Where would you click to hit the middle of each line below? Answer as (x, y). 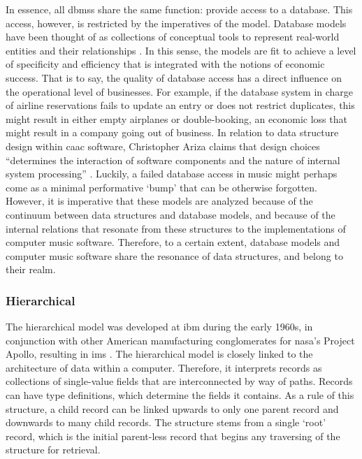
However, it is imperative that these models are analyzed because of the (159, 201)
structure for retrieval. (53, 450)
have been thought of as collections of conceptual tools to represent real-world (173, 37)
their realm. (31, 269)
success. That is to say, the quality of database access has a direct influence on (174, 77)
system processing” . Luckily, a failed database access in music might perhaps (172, 174)
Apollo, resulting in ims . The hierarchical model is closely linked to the (159, 354)
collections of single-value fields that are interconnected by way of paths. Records (179, 381)
